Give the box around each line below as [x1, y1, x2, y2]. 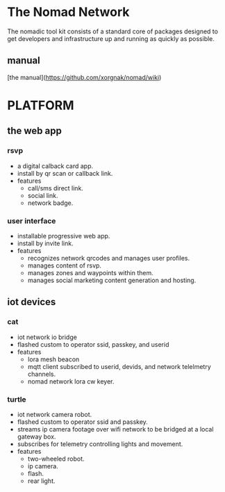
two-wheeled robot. [27, 454, 85, 463]
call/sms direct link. [27, 183, 83, 192]
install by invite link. [17, 239, 74, 247]
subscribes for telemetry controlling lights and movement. [17, 439, 183, 448]
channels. [27, 370, 56, 378]
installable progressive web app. [17, 231, 110, 240]
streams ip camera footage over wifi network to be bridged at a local [17, 425, 214, 433]
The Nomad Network [7, 4, 130, 20]
